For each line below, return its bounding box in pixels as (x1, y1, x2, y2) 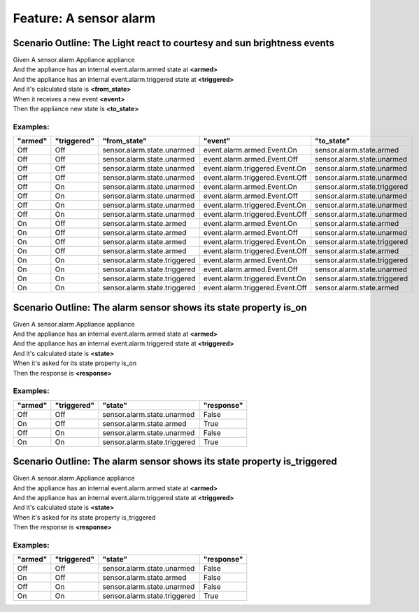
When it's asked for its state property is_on (13, 359, 136, 367)
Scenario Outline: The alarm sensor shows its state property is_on (13, 301, 307, 313)
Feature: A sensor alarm (13, 10, 156, 26)
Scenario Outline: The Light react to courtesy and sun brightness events (13, 37, 335, 49)
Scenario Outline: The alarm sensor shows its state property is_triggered (13, 455, 337, 468)
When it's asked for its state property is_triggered (13, 513, 156, 521)
